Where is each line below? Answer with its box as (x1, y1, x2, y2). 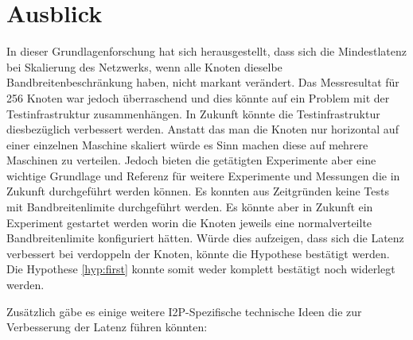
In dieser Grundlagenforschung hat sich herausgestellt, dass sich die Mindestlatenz (6, 43, 407, 60)
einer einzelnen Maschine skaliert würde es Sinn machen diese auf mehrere (6, 136, 368, 153)
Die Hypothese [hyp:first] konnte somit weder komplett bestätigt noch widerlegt (6, 261, 395, 277)
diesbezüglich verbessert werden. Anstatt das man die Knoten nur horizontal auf (6, 121, 399, 137)
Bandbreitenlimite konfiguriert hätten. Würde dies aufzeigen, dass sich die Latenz (6, 230, 404, 246)
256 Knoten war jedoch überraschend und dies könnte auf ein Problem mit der (6, 89, 390, 106)
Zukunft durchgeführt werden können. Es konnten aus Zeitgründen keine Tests (6, 183, 389, 199)
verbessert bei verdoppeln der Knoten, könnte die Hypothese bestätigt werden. (6, 245, 390, 261)
